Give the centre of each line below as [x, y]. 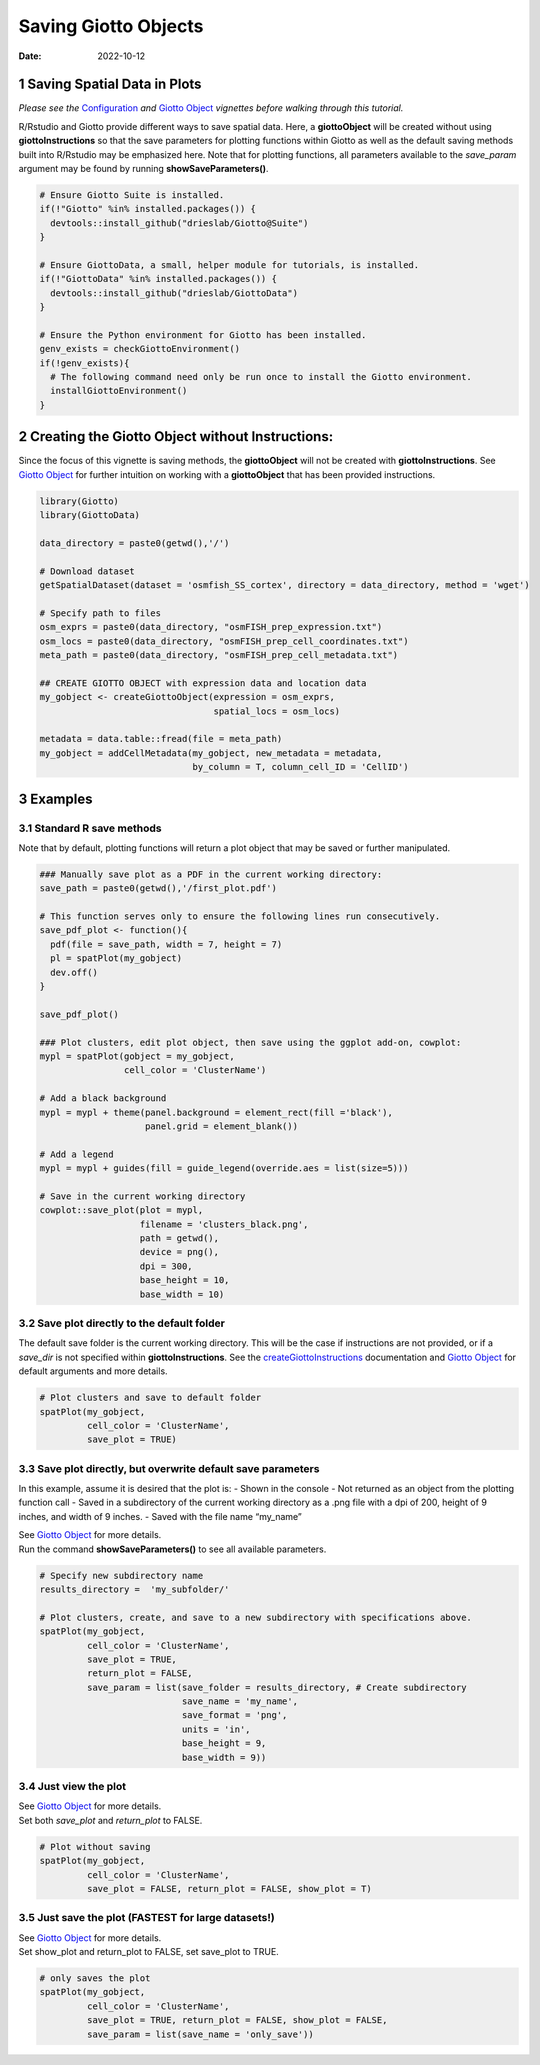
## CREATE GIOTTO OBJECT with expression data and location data [203, 683]
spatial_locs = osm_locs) [277, 711]
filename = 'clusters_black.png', [224, 1224]
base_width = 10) [182, 1294]
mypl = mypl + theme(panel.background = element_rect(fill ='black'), [216, 1112]
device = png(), [179, 1252]
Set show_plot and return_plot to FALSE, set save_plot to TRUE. [148, 1952]
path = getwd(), [179, 1238]
